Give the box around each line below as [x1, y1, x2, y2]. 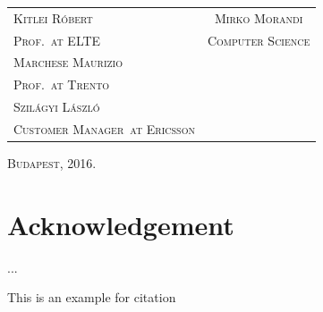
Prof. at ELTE [13, 30, 101, 49]
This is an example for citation [7, 288, 176, 307]
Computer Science [207, 30, 310, 49]
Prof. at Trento [13, 75, 110, 94]
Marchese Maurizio [13, 53, 123, 72]
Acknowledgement [7, 206, 234, 242]
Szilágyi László [13, 97, 100, 116]
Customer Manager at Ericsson [13, 119, 195, 138]
